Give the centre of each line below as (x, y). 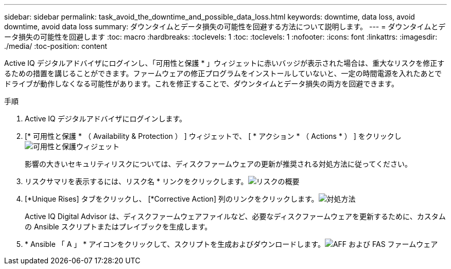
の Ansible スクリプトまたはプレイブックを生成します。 (118, 227)
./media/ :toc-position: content (56, 46)
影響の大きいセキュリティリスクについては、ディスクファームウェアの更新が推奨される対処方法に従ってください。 (218, 164)
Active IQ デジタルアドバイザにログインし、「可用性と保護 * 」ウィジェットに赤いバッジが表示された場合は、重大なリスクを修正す (224, 63)
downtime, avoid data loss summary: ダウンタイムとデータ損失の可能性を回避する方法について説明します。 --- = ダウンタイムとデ (225, 26)
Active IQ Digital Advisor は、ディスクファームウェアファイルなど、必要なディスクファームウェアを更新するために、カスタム (235, 216)
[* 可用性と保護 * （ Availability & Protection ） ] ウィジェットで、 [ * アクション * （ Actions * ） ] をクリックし (213, 136)
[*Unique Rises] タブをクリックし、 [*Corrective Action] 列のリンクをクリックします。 (172, 199)
